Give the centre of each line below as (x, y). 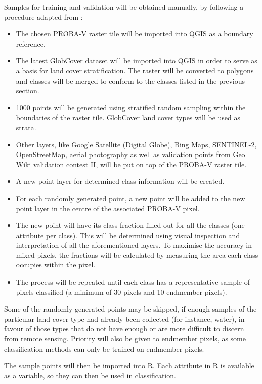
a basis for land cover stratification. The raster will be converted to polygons (135, 70)
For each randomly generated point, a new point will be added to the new (130, 198)
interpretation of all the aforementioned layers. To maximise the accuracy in (134, 245)
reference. (31, 43)
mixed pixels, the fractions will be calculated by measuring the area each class (137, 255)
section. (28, 90)
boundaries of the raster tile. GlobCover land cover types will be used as (128, 117)
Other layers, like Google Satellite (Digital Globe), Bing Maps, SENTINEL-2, (136, 144)
